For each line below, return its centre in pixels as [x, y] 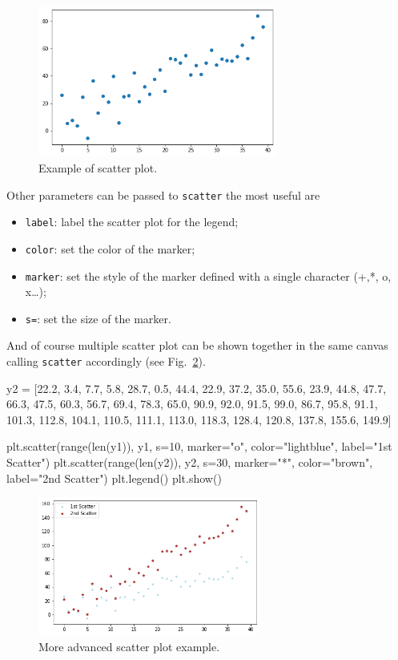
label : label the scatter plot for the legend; [132, 222]
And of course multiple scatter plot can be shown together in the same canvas [197, 345]
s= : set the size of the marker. [98, 318]
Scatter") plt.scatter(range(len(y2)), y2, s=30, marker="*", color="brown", [190, 462]
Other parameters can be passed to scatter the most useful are [163, 194]
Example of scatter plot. [98, 167]
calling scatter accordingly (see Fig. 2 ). [106, 361]
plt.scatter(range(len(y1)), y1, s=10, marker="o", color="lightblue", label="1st [199, 446]
